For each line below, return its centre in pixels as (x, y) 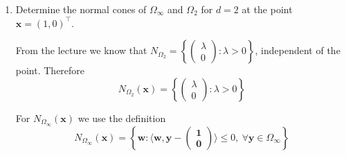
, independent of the (298, 50)
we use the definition (122, 118)
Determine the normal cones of (81, 9)
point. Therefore (50, 70)
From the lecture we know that (81, 50)
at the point (267, 9)
